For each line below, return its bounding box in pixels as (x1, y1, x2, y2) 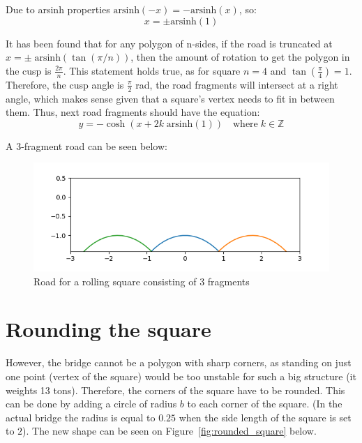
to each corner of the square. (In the (187, 396, 342, 411)
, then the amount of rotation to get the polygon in (130, 50, 350, 64)
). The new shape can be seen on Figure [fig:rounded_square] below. (22, 423, 317, 438)
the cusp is (6, 63, 52, 77)
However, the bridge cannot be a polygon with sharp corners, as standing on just (6, 355, 352, 370)
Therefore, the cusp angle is (6, 77, 124, 91)
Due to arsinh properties (6, 2, 110, 16)
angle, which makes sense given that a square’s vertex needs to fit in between (6, 91, 335, 105)
